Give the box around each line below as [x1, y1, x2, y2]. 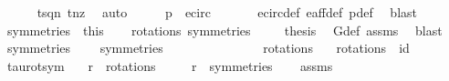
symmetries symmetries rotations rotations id [6, 38, 410, 57]
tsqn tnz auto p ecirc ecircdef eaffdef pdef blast [37, 3, 417, 21]
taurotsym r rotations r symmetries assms [6, 56, 333, 75]
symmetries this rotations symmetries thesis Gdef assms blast [6, 20, 443, 39]
